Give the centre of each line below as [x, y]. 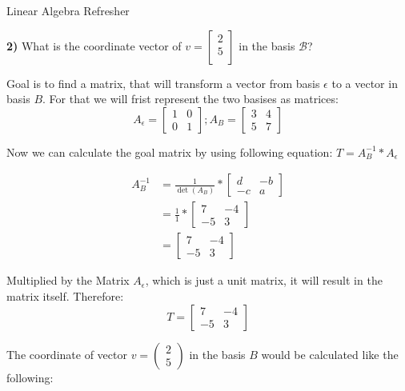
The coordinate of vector [67, 354]
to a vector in [365, 83]
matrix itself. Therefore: [65, 296]
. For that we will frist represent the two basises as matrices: [190, 99]
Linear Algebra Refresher [68, 10]
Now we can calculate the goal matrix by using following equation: [170, 152]
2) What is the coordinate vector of [94, 45]
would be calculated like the [330, 354]
